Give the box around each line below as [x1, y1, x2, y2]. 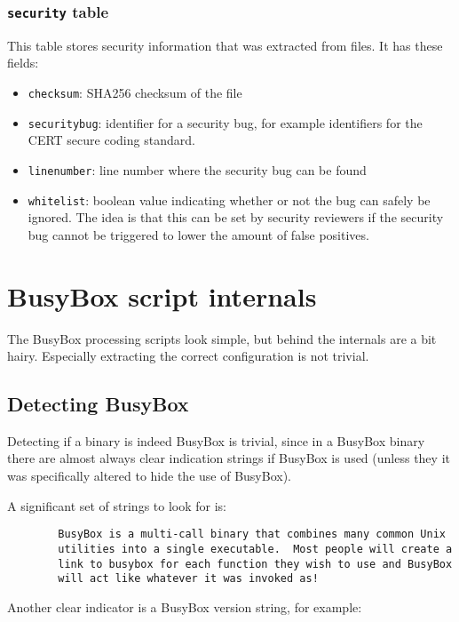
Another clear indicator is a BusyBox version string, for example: [7, 597, 362, 616]
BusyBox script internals [7, 277, 317, 314]
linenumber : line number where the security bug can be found [28, 160, 367, 179]
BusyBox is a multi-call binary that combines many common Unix [58, 528, 446, 541]
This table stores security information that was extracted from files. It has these [7, 36, 443, 54]
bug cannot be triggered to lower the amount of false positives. [28, 225, 369, 243]
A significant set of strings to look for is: [7, 496, 227, 514]
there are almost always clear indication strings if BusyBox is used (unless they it [7, 449, 450, 467]
